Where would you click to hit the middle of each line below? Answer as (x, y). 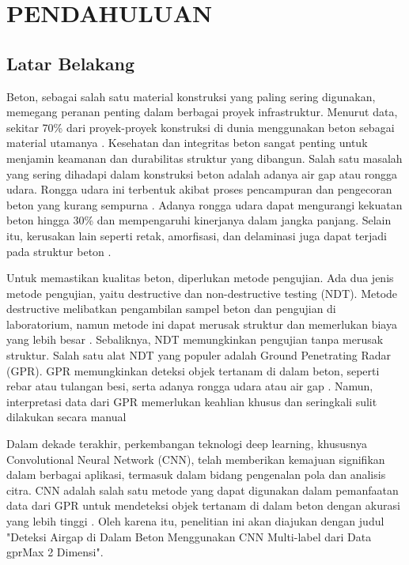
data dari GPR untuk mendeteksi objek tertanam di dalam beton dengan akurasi (203, 505)
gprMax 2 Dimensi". (55, 552)
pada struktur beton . (59, 251)
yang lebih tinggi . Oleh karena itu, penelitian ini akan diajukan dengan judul (195, 521)
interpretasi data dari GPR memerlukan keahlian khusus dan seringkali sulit (192, 401)
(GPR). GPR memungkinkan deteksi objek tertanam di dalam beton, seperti (193, 370)
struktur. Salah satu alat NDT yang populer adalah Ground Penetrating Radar (199, 355)
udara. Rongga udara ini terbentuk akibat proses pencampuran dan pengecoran (199, 189)
